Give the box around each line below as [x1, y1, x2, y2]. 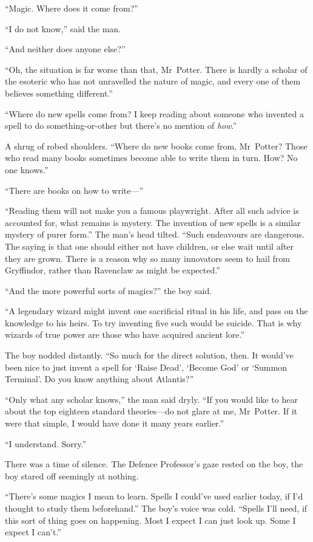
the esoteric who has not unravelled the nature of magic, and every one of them [5, 75, 301, 87]
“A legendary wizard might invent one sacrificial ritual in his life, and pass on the [5, 304, 308, 317]
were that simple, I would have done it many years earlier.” [5, 417, 224, 430]
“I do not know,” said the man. [5, 22, 121, 35]
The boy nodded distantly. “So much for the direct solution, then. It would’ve [5, 349, 294, 362]
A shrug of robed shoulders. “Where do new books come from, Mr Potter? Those [5, 139, 308, 152]
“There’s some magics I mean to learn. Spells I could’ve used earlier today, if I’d [5, 490, 303, 503]
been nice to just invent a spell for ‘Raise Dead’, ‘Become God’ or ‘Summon [5, 360, 287, 373]
